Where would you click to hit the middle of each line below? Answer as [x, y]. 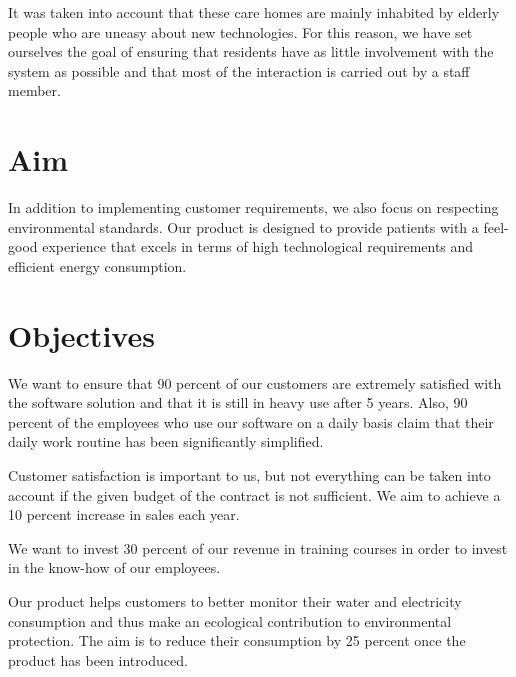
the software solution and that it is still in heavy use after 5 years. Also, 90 [238, 402]
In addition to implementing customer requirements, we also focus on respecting [253, 207]
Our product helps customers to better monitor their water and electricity [235, 600]
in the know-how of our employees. [114, 567]
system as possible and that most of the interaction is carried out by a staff [239, 70]
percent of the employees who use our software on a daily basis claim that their [251, 421]
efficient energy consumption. [97, 265]
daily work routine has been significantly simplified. [166, 441]
